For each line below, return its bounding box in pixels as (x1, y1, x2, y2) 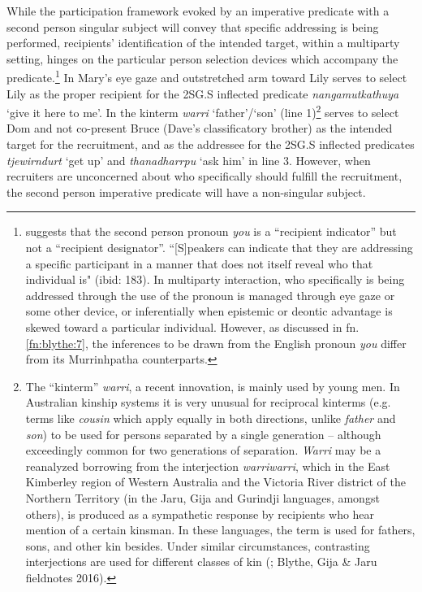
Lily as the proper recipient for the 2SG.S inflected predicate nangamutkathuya (6, 85, 399, 102)
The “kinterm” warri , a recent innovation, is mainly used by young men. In (25, 377, 400, 394)
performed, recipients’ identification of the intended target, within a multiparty (6, 34, 400, 51)
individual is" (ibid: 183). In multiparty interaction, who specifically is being (25, 271, 405, 288)
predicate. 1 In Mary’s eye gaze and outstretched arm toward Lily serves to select (6, 67, 407, 86)
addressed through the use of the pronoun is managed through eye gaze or (25, 286, 395, 303)
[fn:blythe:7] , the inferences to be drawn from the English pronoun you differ (25, 334, 407, 351)
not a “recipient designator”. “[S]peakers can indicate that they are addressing (25, 239, 413, 256)
